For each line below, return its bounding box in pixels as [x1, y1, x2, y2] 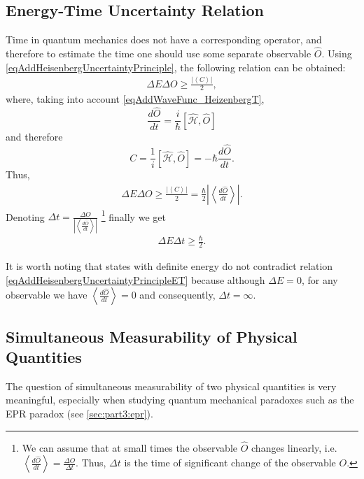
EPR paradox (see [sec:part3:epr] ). [6, 406, 153, 421]
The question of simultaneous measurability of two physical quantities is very [6, 378, 337, 393]
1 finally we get [101, 207, 166, 224]
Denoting [6, 209, 45, 224]
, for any [301, 272, 338, 287]
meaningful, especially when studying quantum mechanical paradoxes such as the [6, 392, 354, 407]
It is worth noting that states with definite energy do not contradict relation [6, 259, 333, 273]
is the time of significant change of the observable [124, 455, 336, 470]
